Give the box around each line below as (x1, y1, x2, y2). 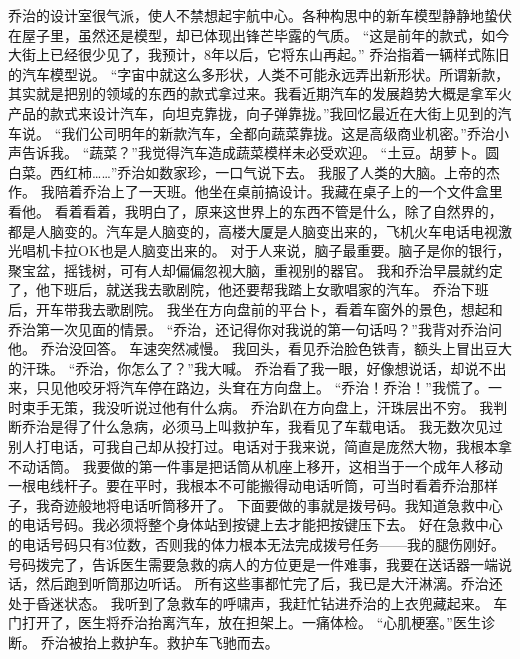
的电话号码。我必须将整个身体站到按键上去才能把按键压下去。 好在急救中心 (8, 514, 503, 535)
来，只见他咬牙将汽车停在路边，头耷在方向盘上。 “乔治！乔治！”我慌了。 (8, 377, 488, 398)
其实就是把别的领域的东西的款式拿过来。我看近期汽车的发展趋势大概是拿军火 (8, 83, 512, 104)
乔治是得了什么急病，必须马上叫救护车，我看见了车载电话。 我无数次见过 (21, 416, 503, 437)
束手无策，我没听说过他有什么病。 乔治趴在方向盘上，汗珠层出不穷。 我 (21, 396, 494, 417)
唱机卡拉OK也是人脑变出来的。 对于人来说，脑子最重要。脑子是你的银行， (21, 240, 511, 261)
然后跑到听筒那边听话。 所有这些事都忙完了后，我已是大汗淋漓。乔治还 (35, 573, 503, 594)
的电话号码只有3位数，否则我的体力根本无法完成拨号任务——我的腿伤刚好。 (8, 534, 505, 555)
